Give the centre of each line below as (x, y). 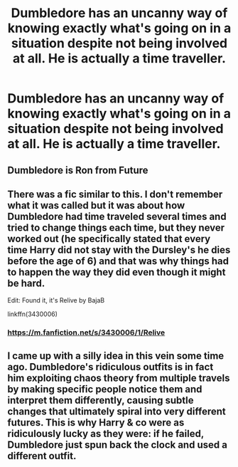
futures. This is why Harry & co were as (96, 423)
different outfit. (42, 456)
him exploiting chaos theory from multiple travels (119, 378)
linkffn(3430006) (33, 314)
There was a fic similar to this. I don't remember (115, 194)
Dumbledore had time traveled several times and (117, 216)
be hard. (26, 283)
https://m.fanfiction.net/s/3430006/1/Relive (86, 332)
